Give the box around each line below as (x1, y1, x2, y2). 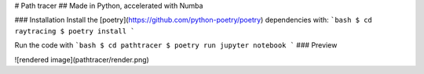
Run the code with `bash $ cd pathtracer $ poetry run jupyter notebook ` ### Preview (14, 41, 338, 50)
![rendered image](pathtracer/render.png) (14, 55, 149, 64)
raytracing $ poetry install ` (14, 26, 135, 35)
